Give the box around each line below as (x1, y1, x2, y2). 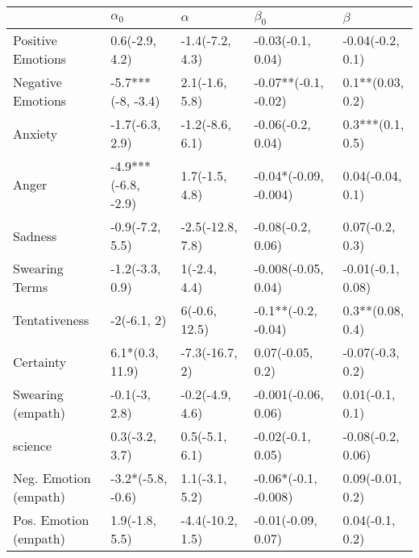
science (13, 435, 52, 455)
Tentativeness (13, 310, 89, 329)
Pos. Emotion (13, 510, 89, 530)
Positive (13, 31, 57, 50)
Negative (13, 73, 62, 92)
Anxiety (13, 123, 58, 143)
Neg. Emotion (13, 468, 91, 488)
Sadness (13, 226, 57, 245)
